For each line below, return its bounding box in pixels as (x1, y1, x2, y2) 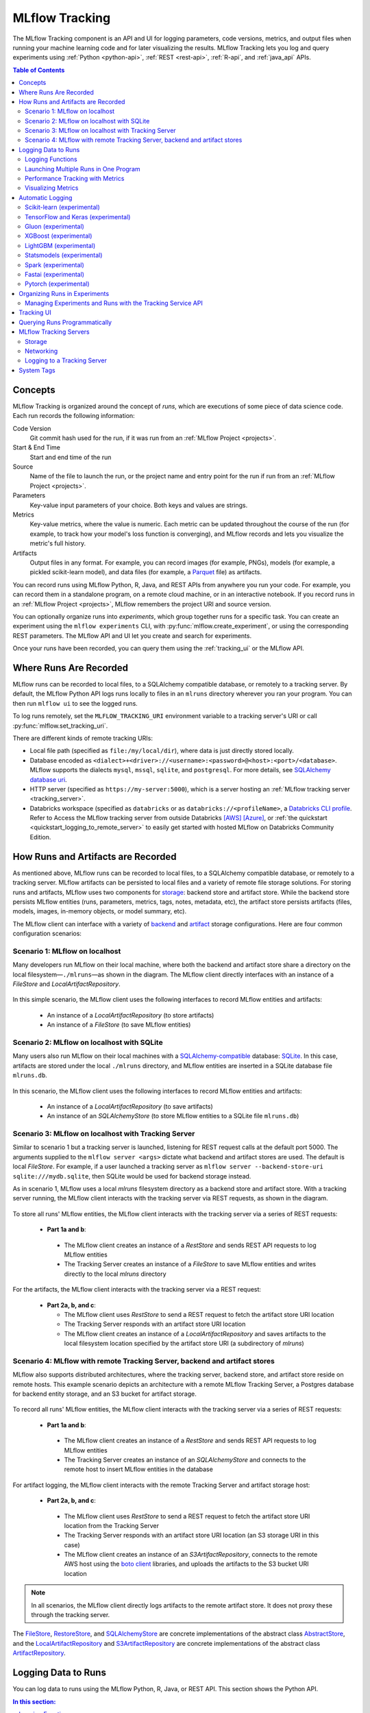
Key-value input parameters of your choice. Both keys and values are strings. (29, 501, 248, 509)
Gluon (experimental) (25, 222, 85, 230)
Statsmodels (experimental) (25, 251, 103, 260)
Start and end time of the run (29, 453, 112, 461)
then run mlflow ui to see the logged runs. (12, 699, 138, 707)
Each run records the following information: (12, 412, 135, 420)
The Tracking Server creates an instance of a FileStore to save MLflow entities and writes (64, 1260, 317, 1268)
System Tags (18, 366, 56, 374)
